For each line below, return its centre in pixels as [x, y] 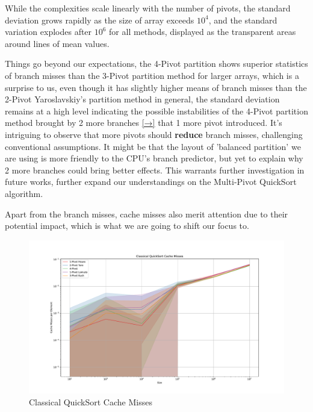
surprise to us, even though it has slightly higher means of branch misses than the [156, 87]
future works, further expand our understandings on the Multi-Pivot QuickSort [151, 182]
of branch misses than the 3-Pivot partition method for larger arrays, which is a [152, 75]
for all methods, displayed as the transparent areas [203, 32]
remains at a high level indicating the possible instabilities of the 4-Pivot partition [156, 111]
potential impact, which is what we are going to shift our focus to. [127, 226]
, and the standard [243, 20]
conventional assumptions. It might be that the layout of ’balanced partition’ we [153, 146]
